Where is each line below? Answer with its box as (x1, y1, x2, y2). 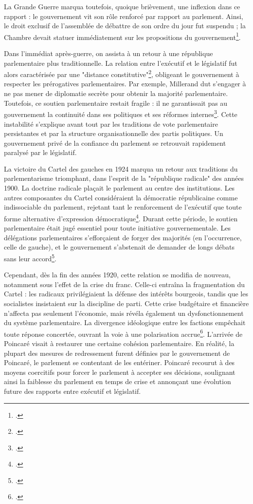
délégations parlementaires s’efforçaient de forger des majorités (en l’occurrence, (4, 232, 242, 242)
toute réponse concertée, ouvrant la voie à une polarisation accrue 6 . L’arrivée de (4, 327, 243, 339)
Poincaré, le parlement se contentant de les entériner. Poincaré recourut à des (4, 357, 235, 368)
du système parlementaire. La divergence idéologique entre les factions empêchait (4, 317, 246, 328)
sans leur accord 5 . (4, 252, 56, 263)
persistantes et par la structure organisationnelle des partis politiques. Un (4, 128, 223, 138)
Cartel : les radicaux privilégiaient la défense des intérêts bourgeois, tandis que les (4, 289, 248, 299)
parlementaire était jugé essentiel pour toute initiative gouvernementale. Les (4, 223, 231, 233)
